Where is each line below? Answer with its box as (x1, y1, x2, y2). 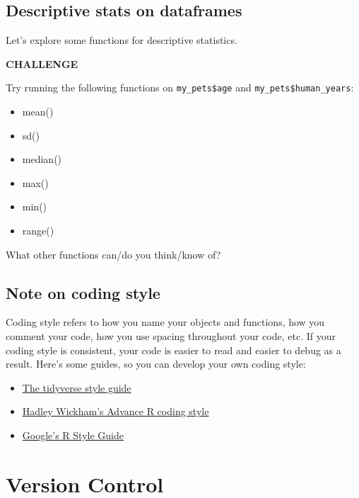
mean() (22, 104, 54, 119)
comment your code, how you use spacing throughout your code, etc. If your (6, 329, 336, 343)
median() (22, 152, 62, 166)
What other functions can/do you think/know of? (6, 247, 221, 261)
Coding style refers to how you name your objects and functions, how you (6, 315, 325, 329)
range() (22, 223, 54, 238)
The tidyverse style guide (22, 380, 131, 395)
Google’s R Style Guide (22, 427, 124, 442)
